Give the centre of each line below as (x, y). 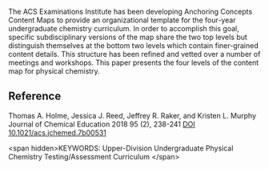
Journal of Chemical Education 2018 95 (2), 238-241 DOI (102, 124)
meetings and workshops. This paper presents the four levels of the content (134, 62)
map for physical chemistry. (54, 71)
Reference (35, 97)
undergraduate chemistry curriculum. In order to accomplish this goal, (124, 28)
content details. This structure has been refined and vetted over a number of (134, 54)
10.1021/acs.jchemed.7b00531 (57, 132)
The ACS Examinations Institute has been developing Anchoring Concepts (130, 12)
